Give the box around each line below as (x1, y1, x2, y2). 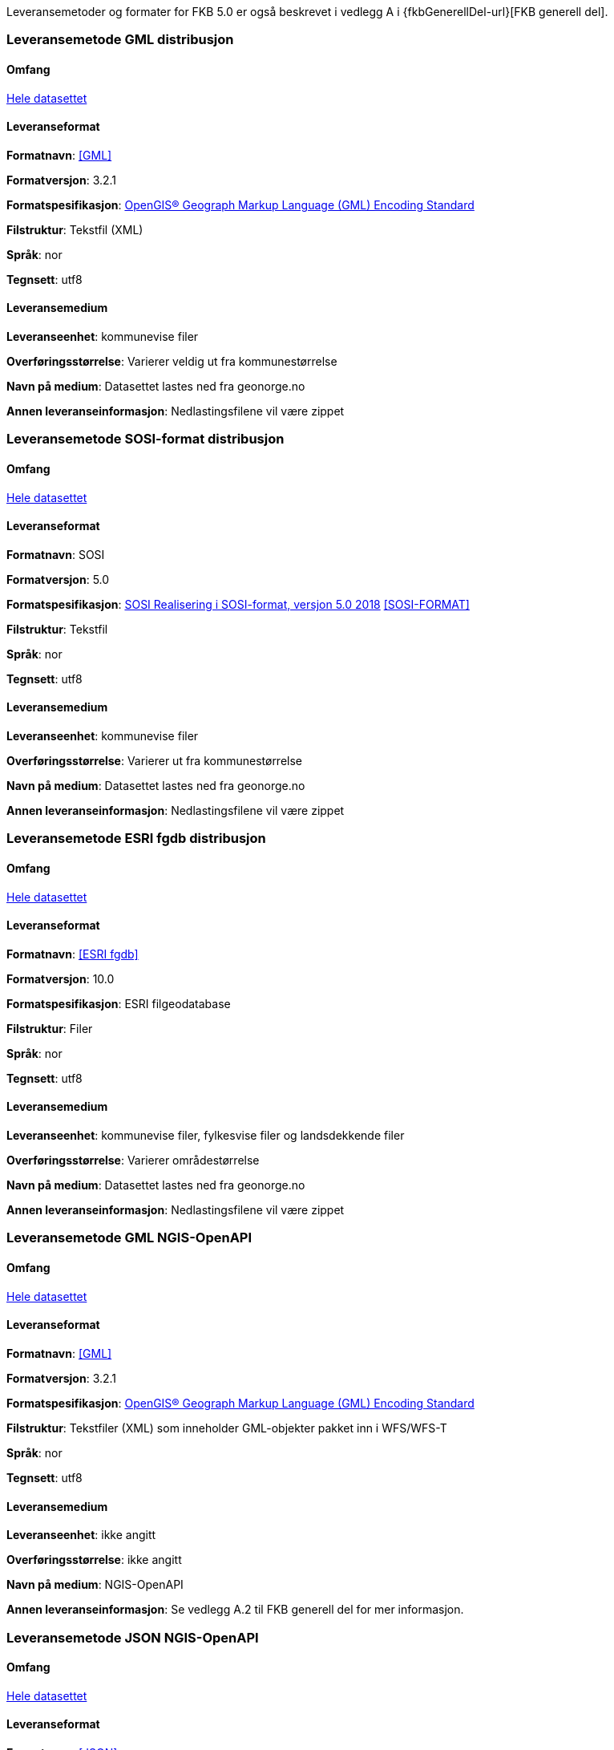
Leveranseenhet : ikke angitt (6, 1528, 156, 1542)
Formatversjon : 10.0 (6, 971, 115, 986)
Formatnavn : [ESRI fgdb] (6, 946, 139, 961)
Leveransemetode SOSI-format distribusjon (6, 431, 285, 448)
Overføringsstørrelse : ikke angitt (6, 1553, 182, 1567)
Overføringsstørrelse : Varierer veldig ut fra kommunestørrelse (6, 354, 337, 369)
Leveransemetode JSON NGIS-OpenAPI (6, 1629, 259, 1646)
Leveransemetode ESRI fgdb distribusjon (6, 830, 266, 847)
